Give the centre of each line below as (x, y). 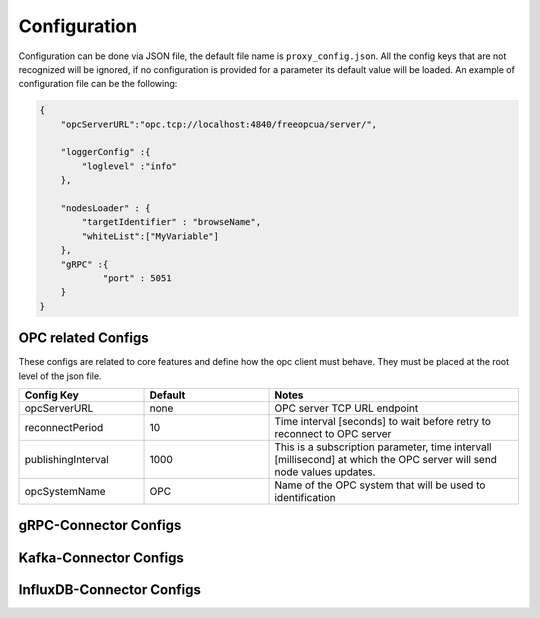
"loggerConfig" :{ (105, 152)
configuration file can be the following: (98, 84)
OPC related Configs (83, 338)
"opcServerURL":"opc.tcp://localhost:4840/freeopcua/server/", (219, 124)
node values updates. (325, 472)
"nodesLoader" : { (105, 208)
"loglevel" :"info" (129, 166)
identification (305, 498)
